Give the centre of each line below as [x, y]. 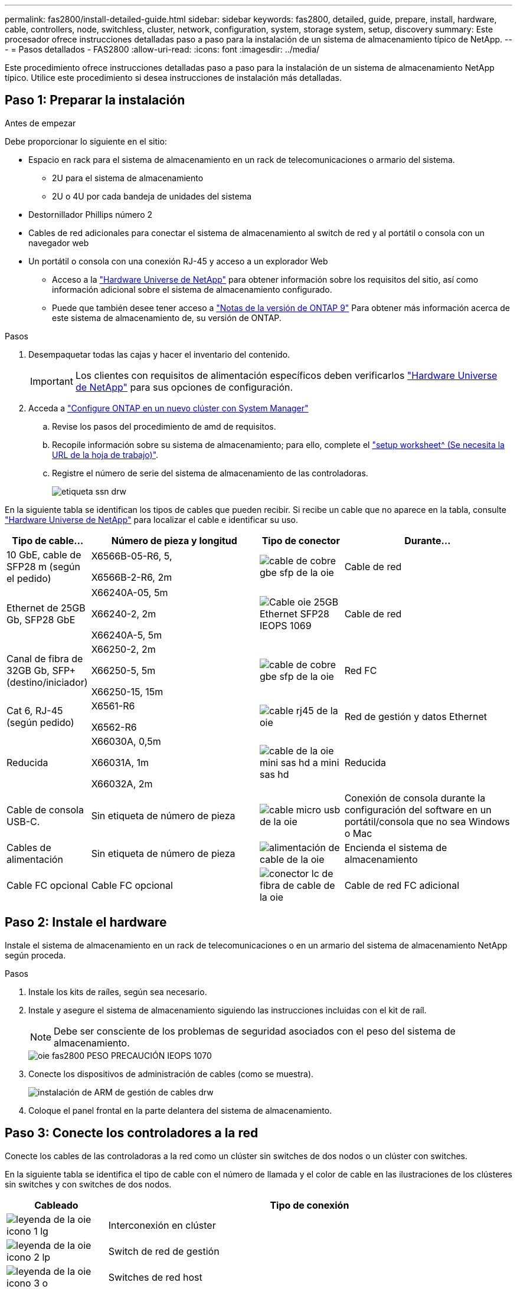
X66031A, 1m [120, 762]
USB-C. [23, 821]
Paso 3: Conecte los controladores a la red [132, 1133]
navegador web [59, 243]
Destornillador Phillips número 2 [91, 214]
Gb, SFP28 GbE [41, 619]
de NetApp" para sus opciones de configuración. [184, 387]
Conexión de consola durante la [415, 798]
